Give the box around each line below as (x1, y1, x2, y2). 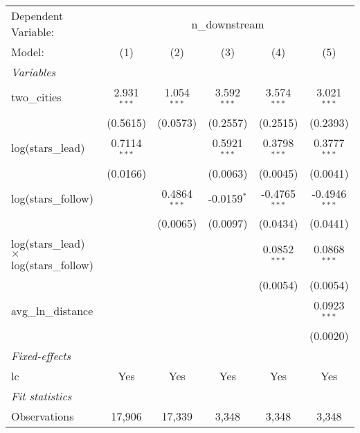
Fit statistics (11, 388, 72, 405)
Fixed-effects (11, 348, 71, 364)
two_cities (11, 89, 62, 105)
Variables (11, 64, 56, 80)
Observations (11, 408, 74, 425)
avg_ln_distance (11, 302, 93, 319)
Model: (11, 44, 45, 60)
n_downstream (191, 15, 264, 32)
